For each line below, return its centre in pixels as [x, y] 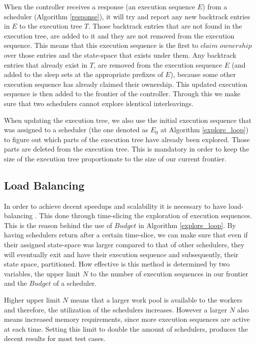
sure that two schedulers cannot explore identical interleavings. [99, 103]
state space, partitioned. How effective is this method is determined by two [117, 264]
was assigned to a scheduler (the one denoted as [76, 130]
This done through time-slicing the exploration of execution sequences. [145, 215]
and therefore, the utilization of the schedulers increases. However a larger [116, 309]
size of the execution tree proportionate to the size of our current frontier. [115, 158]
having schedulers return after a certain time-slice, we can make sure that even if [126, 235]
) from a [215, 6]
